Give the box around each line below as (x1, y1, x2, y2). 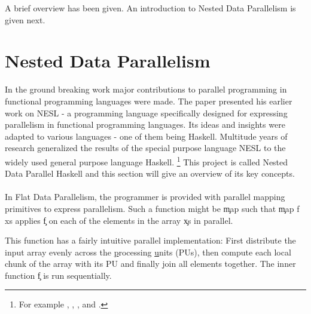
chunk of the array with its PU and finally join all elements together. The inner (5, 257, 296, 270)
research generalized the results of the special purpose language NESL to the (5, 141, 286, 154)
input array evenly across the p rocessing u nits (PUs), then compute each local (5, 245, 291, 258)
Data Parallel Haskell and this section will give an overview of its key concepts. (5, 167, 295, 180)
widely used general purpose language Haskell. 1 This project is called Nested (5, 153, 288, 168)
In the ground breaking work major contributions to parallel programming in (5, 83, 287, 96)
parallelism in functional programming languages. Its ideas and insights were (5, 118, 285, 131)
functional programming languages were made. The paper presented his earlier (5, 94, 292, 107)
